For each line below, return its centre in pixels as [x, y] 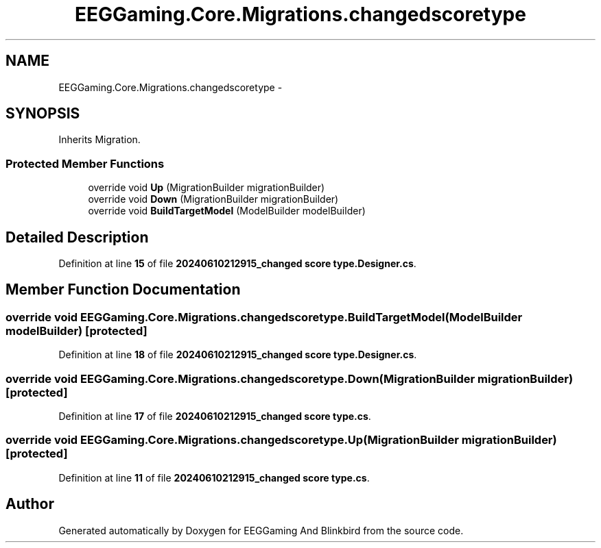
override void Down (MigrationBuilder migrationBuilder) [213, 199]
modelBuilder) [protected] [76, 331]
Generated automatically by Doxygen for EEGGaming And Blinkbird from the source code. [261, 530]
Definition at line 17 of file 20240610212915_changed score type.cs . [215, 416]
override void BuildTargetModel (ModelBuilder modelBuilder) [227, 211]
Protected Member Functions [85, 163]
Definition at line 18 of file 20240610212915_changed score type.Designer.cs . [238, 355]
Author [30, 504]
